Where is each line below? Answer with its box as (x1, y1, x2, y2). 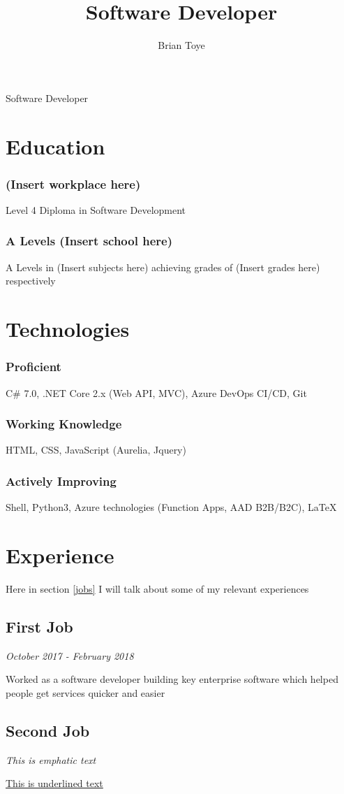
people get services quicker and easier (6, 685, 165, 700)
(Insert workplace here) (6, 175, 141, 192)
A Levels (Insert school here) (6, 232, 172, 250)
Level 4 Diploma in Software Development (6, 202, 186, 217)
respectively (6, 273, 56, 288)
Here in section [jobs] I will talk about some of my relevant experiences (6, 581, 309, 595)
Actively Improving (6, 472, 117, 489)
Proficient (6, 358, 61, 375)
